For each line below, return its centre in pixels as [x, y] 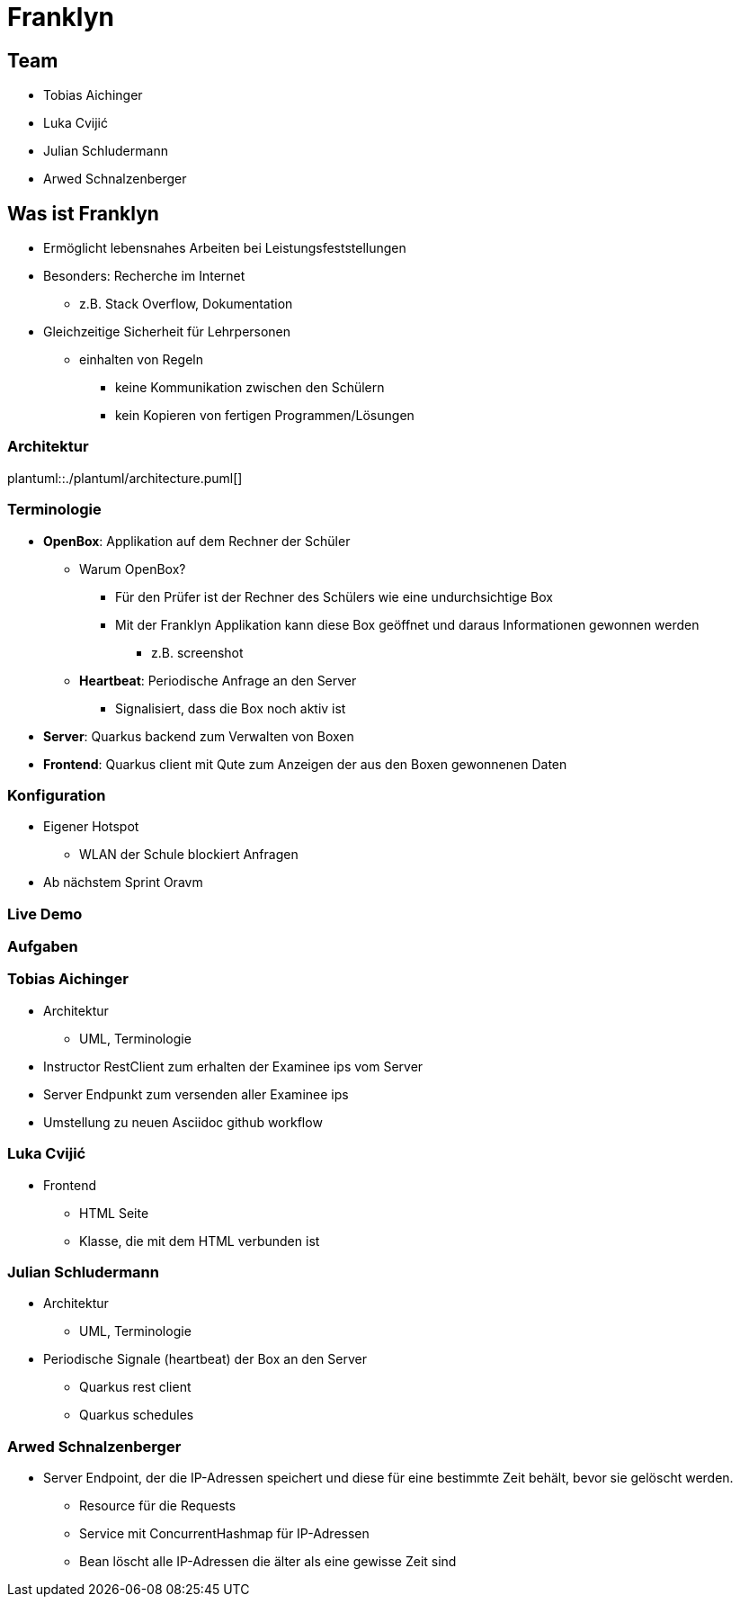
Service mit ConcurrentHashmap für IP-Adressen [224, 1534]
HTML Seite [114, 1213]
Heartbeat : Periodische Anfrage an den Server [218, 680]
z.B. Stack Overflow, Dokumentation [186, 304]
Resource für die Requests [158, 1506]
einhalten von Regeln [141, 360]
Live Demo [45, 914]
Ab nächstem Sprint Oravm [123, 883]
